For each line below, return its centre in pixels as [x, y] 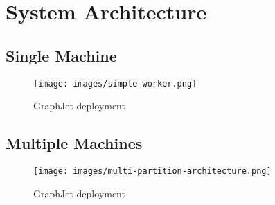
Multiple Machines [74, 143]
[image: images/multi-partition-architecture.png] [152, 171]
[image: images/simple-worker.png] [115, 83]
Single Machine [61, 55]
